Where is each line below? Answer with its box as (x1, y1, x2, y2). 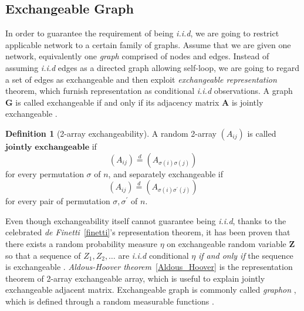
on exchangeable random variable (167, 237, 286, 249)
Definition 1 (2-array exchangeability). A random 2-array (5, 127, 217, 139)
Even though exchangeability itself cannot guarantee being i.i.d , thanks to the (5, 214, 286, 227)
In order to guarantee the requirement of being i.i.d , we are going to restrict (5, 27, 279, 39)
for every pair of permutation (5, 195, 110, 207)
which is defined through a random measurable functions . (5, 295, 214, 307)
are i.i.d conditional (118, 249, 189, 261)
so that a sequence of (5, 249, 81, 261)
